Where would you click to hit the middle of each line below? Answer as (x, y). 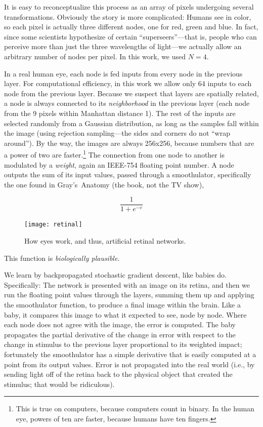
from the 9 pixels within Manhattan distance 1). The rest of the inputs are (120, 113)
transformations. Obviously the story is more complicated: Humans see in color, (128, 16)
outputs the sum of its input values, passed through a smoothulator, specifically (128, 174)
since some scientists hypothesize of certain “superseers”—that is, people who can (130, 36)
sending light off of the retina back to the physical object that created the (118, 374)
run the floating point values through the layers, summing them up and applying (129, 295)
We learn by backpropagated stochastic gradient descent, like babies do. (115, 275)
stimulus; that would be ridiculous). (59, 384)
